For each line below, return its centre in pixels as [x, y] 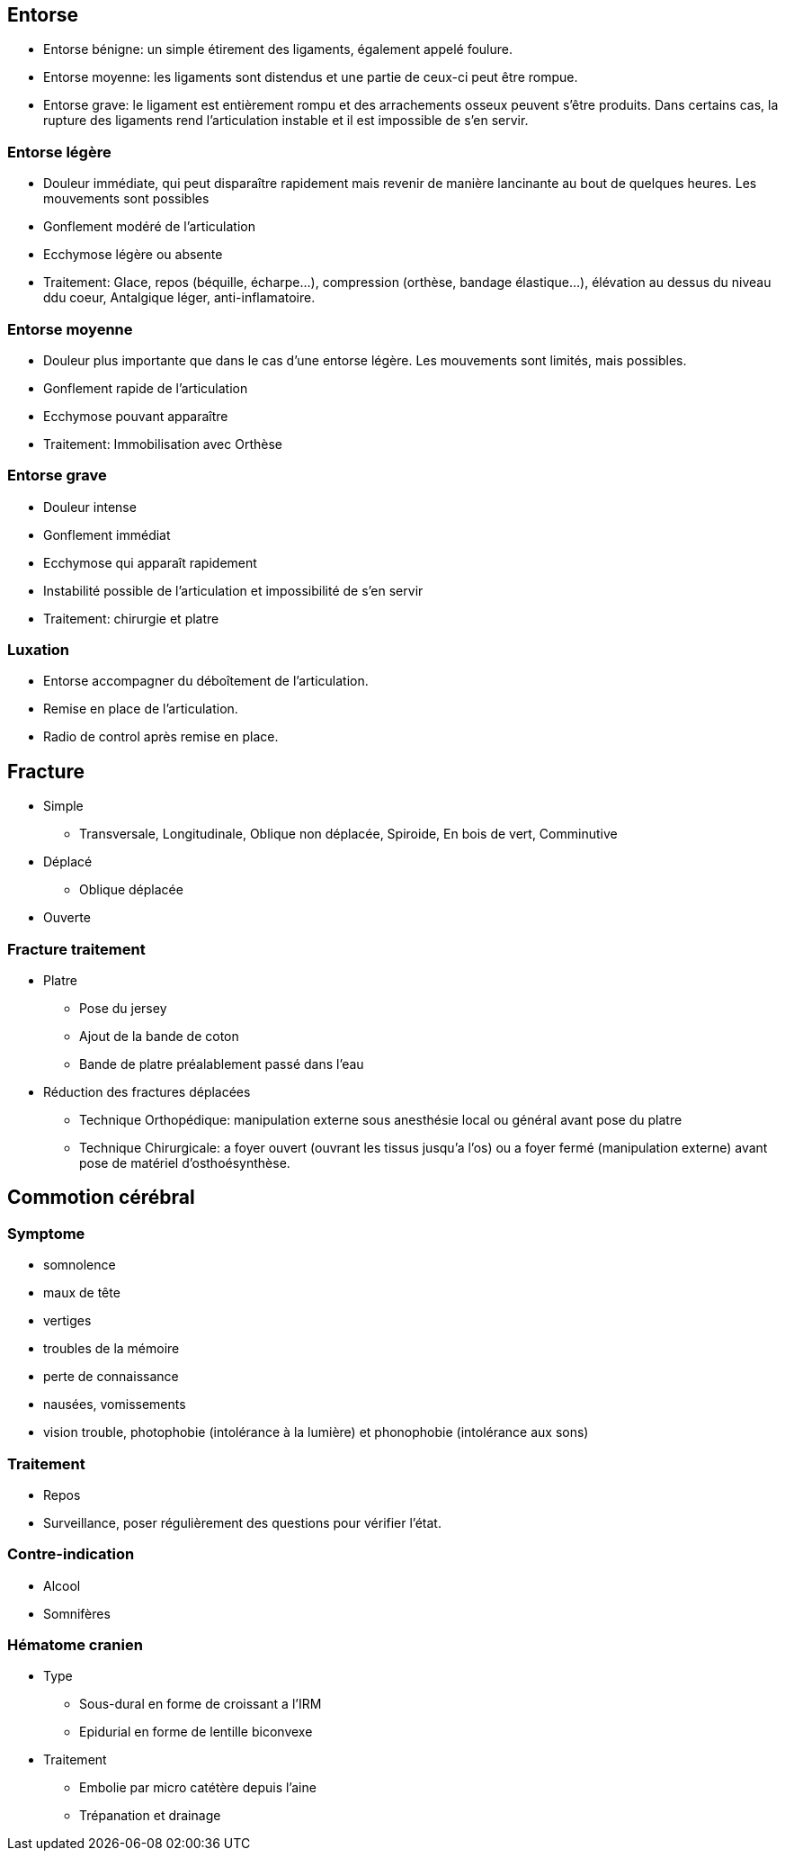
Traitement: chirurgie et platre [131, 618]
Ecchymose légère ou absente [133, 255]
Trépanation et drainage [150, 1816]
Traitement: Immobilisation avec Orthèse [163, 444]
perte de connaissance [111, 1377]
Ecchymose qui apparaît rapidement [150, 562]
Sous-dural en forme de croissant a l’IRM [201, 1704]
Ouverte [67, 918]
